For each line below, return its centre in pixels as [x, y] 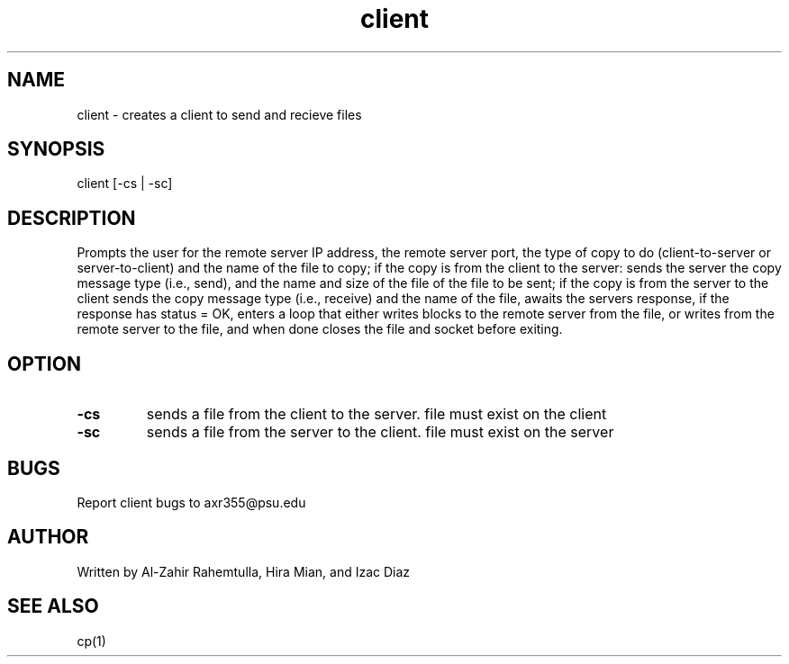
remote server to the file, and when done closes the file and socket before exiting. [320, 329]
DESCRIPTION [72, 218]
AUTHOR [48, 537]
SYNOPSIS [56, 149]
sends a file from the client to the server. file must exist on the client [376, 414]
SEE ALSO [53, 606]
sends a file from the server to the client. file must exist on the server [380, 432]
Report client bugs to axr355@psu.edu [191, 502]
